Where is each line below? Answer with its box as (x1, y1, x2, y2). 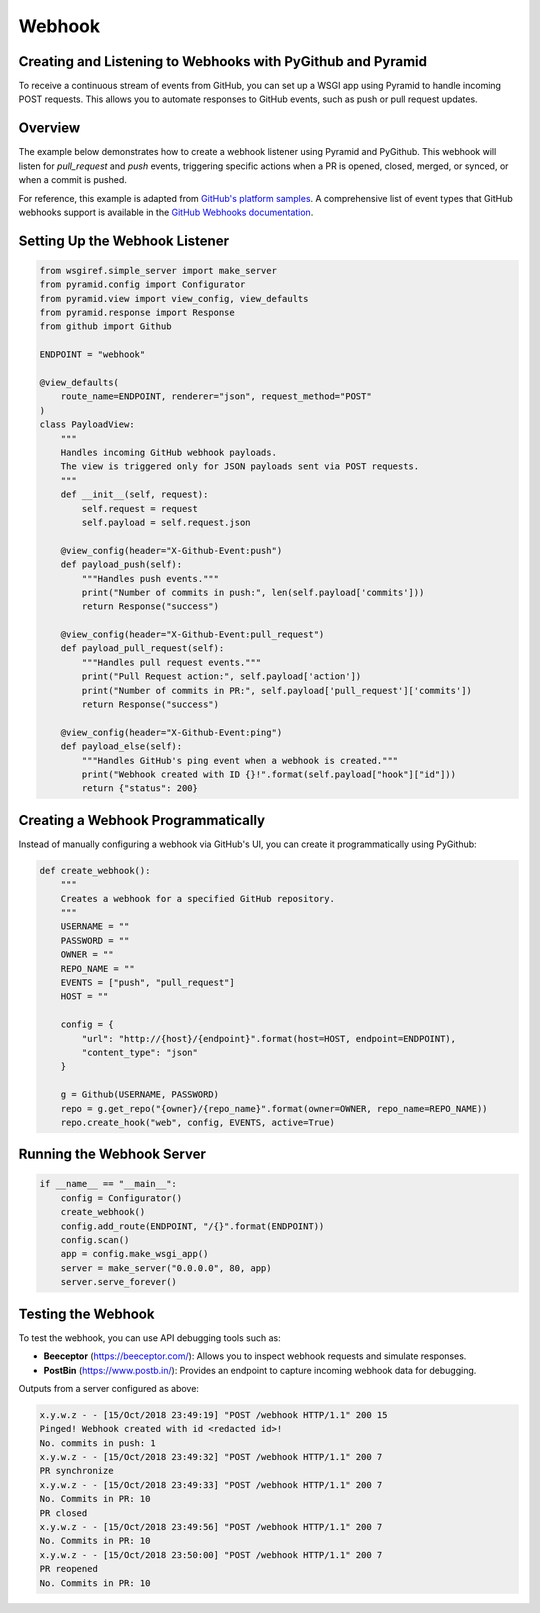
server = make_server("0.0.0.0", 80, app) (60, 1262, 272, 1274)
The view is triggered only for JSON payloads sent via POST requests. (60, 461, 420, 472)
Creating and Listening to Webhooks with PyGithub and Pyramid (18, 53, 428, 70)
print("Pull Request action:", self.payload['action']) (81, 671, 362, 682)
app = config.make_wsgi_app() (60, 1248, 209, 1260)
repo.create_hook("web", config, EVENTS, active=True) (60, 1116, 335, 1128)
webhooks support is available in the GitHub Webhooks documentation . (18, 206, 314, 218)
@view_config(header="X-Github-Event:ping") (60, 726, 283, 738)
